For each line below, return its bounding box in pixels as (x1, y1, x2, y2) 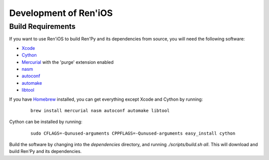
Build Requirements (9, 22, 76, 31)
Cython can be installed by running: (9, 119, 83, 125)
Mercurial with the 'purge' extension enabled (21, 59, 114, 65)
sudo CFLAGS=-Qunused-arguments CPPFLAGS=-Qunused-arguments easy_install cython (30, 130, 236, 136)
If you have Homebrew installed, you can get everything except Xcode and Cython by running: (9, 96, 203, 102)
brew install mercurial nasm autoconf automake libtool (30, 108, 170, 113)
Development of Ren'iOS (9, 7, 113, 18)
